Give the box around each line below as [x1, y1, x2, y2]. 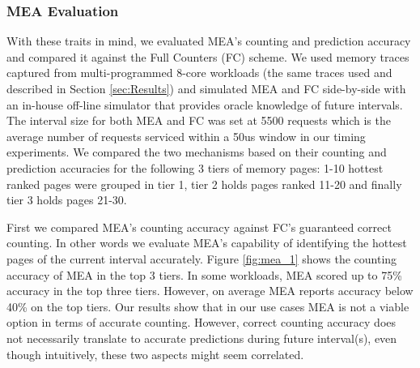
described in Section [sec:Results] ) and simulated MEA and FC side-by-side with [6, 80, 406, 96]
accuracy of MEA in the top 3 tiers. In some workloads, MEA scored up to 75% [6, 266, 402, 283]
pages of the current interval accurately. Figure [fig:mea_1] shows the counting [6, 250, 397, 267]
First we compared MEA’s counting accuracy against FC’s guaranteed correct [6, 218, 392, 235]
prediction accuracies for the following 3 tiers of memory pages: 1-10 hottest [6, 159, 384, 176]
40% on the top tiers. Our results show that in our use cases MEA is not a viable [6, 297, 409, 315]
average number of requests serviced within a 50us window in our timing [6, 127, 366, 144]
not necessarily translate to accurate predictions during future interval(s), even [6, 329, 397, 346]
